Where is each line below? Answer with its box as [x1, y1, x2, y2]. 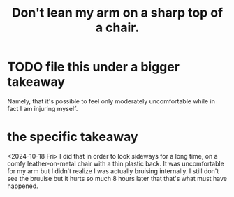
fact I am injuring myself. [7, 104, 78, 112]
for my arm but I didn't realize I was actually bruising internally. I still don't [7, 166, 219, 175]
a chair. [95, 20, 140, 36]
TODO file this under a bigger [7, 59, 180, 75]
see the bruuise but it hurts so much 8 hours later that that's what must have [7, 174, 227, 182]
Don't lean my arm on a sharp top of [11, 5, 224, 21]
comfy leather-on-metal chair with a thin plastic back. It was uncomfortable [7, 159, 225, 168]
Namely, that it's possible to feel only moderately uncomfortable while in [7, 96, 215, 105]
